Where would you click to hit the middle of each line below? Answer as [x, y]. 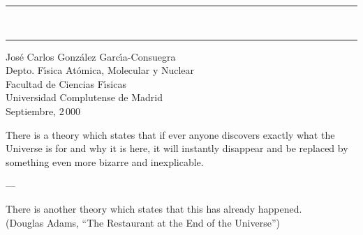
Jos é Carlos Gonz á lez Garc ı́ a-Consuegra [91, 56]
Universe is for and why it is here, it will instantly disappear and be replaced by [177, 148]
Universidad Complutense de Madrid [84, 97]
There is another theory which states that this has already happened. [154, 208]
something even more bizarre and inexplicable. [105, 161]
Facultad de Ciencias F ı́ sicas [66, 83]
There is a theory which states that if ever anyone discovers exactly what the [170, 134]
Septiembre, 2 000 [43, 111]
